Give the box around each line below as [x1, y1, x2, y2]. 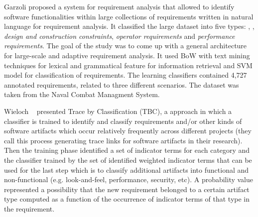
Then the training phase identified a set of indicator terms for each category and [4, 145, 250, 155]
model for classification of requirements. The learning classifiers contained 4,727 [4, 70, 247, 80]
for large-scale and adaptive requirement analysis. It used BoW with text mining [4, 50, 250, 60]
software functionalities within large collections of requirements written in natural [4, 11, 254, 21]
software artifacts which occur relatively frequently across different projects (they [4, 125, 252, 136]
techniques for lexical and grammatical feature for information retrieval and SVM [4, 60, 253, 70]
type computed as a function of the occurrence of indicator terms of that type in [4, 194, 250, 204]
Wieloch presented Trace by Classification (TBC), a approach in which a [4, 106, 232, 116]
